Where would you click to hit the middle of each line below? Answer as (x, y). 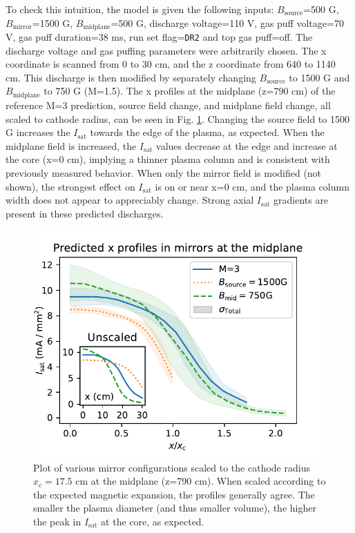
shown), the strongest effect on (70, 186)
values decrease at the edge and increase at (247, 145)
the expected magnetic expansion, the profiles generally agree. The (174, 494)
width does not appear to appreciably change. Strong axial (130, 200)
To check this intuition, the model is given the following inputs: (140, 9)
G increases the (38, 132)
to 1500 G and (319, 77)
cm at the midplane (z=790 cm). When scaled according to (201, 481)
